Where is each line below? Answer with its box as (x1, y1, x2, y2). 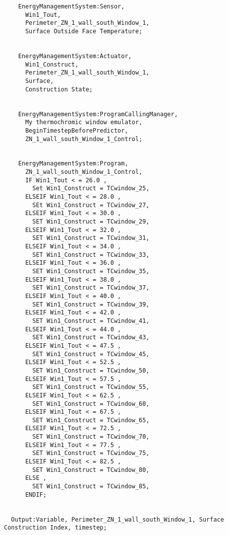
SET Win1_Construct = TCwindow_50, (32, 367, 150, 374)
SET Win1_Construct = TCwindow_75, (32, 450, 150, 457)
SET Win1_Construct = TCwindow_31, (32, 234, 150, 242)
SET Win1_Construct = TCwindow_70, (32, 433, 150, 441)
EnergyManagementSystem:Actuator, (18, 52, 132, 60)
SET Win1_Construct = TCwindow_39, (32, 301, 150, 308)
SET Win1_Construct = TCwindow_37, (32, 284, 150, 292)
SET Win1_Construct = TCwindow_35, (32, 268, 150, 275)
